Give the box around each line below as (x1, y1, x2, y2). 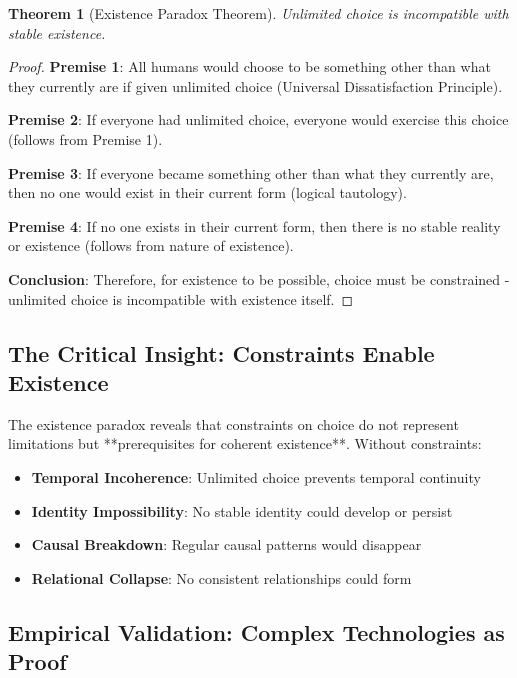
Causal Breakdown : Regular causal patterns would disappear (31, 534, 422, 555)
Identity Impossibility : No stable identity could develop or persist (31, 500, 453, 521)
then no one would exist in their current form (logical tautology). (8, 182, 407, 203)
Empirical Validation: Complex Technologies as (8, 616, 505, 647)
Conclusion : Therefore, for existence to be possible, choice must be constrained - (8, 268, 510, 289)
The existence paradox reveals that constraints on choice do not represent (8, 413, 459, 434)
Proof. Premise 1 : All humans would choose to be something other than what (8, 56, 491, 77)
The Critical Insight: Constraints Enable (8, 337, 435, 368)
